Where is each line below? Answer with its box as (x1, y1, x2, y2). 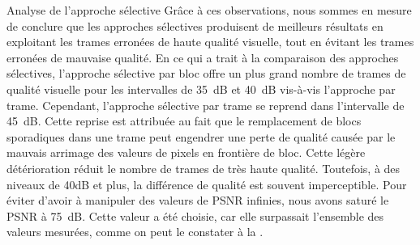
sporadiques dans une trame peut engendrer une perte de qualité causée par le (6, 128, 396, 145)
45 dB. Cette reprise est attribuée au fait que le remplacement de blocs (6, 112, 362, 129)
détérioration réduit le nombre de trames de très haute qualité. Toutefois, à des (6, 159, 401, 176)
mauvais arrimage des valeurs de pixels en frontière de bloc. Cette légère (6, 144, 366, 161)
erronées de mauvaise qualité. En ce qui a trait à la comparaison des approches (6, 49, 399, 65)
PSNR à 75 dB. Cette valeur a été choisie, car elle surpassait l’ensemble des (6, 207, 384, 224)
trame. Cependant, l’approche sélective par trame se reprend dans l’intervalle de (6, 96, 405, 113)
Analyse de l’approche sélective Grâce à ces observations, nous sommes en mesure (6, 2, 412, 18)
